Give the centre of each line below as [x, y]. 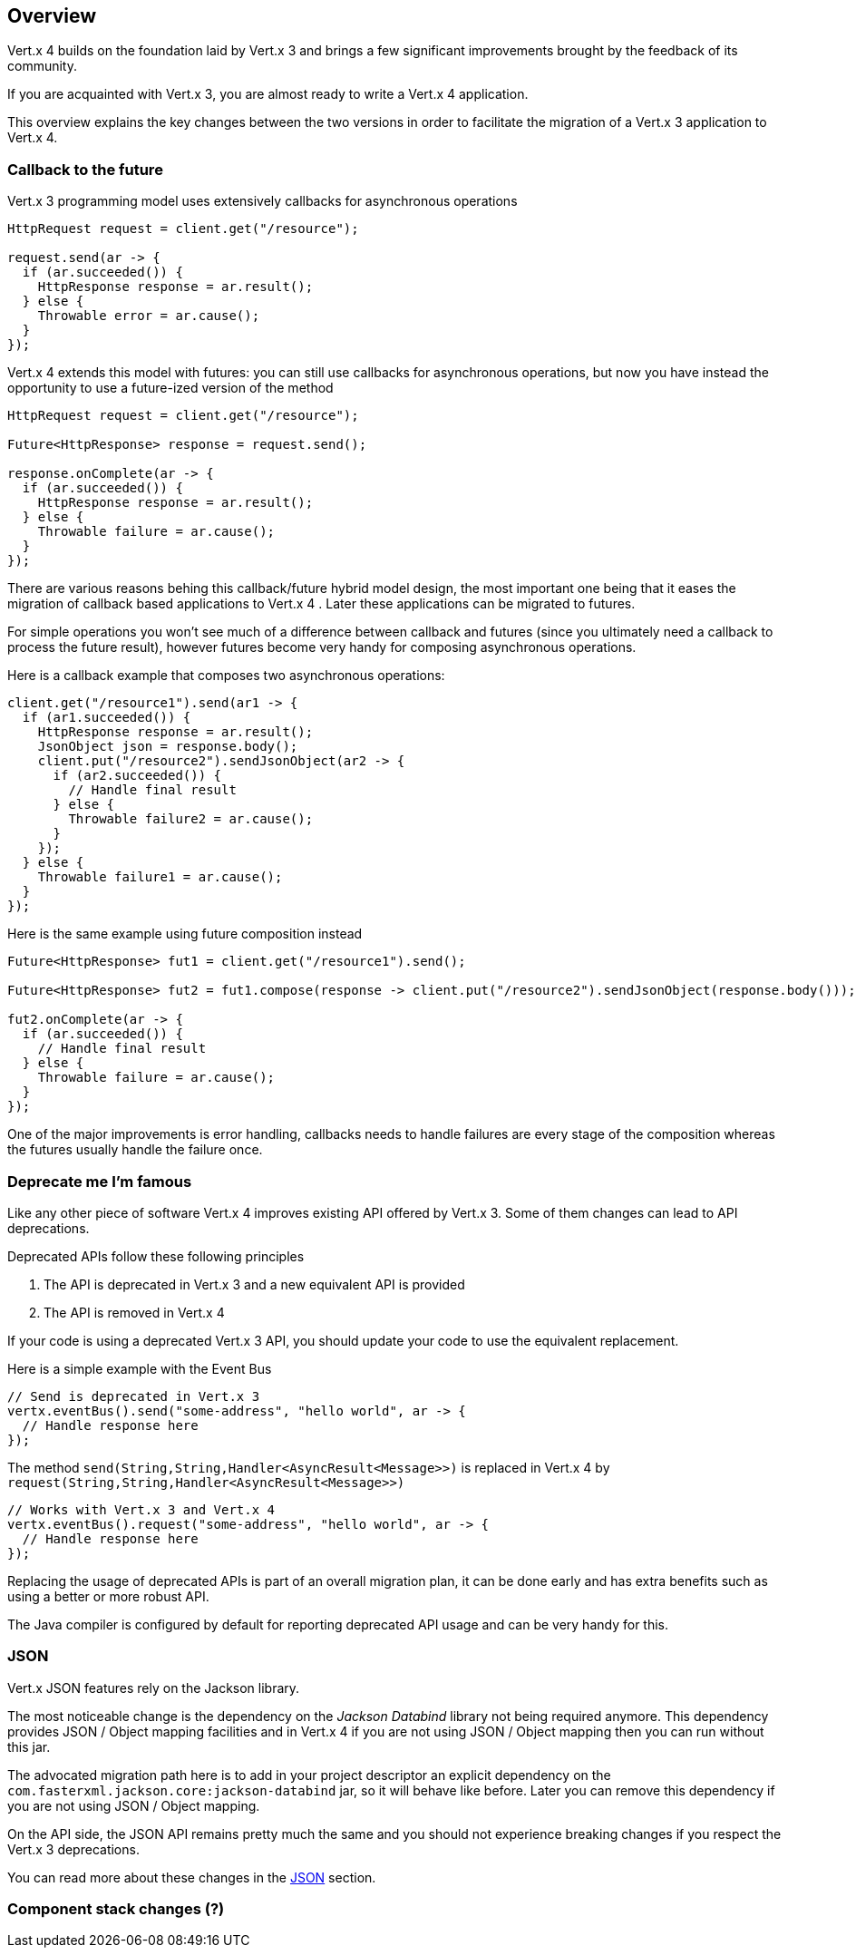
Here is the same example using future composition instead [185, 934]
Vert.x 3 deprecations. [73, 1849]
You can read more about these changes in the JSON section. [192, 1877]
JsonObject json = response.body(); [168, 747]
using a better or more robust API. [108, 1596]
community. [42, 66]
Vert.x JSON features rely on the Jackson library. [154, 1688]
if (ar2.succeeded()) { [137, 776]
